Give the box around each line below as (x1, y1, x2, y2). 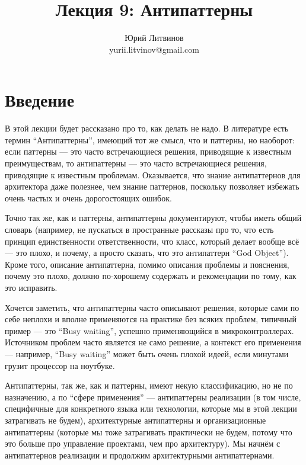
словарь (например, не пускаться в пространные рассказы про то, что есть (5, 223, 274, 235)
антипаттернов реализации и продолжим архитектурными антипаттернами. (5, 448, 275, 461)
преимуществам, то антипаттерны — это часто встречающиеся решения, (5, 157, 267, 169)
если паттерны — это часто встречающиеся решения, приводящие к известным (5, 145, 292, 158)
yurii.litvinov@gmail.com (109, 43, 199, 55)
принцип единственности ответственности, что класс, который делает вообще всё (5, 235, 299, 247)
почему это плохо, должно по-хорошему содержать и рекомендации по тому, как (5, 270, 297, 282)
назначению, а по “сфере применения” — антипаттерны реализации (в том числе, (5, 390, 301, 403)
